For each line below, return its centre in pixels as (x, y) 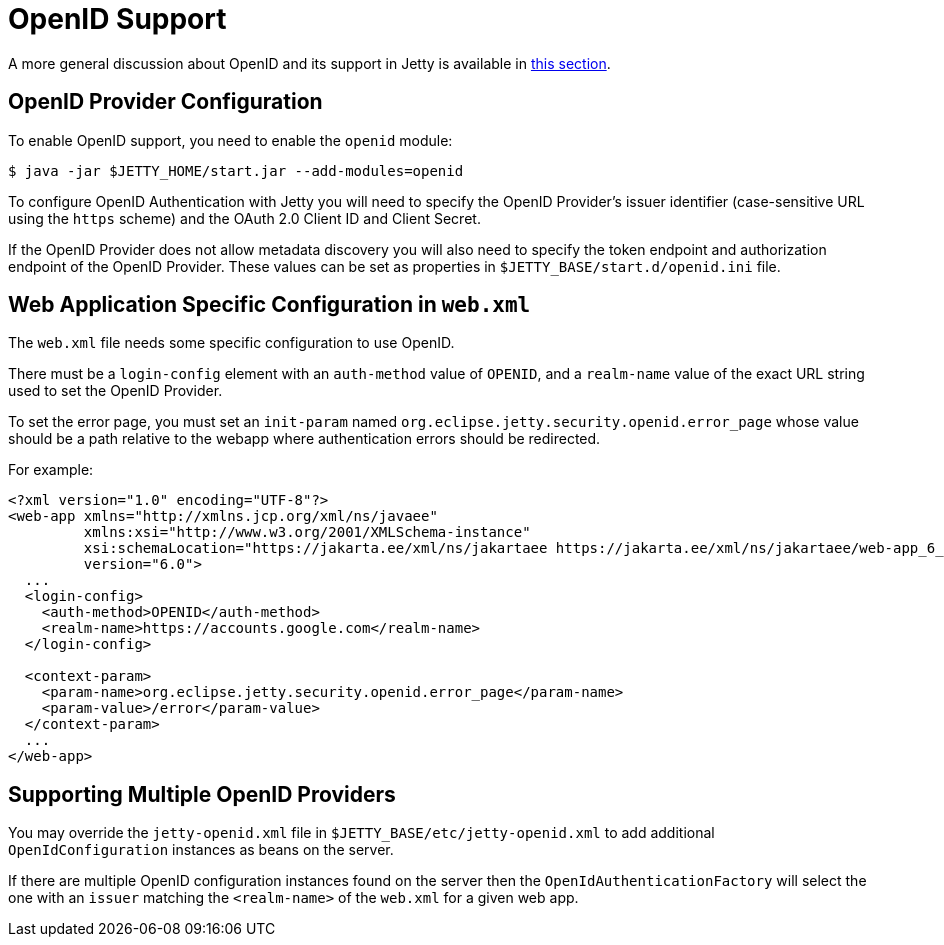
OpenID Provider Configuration (165, 102)
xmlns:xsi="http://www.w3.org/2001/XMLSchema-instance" (307, 532)
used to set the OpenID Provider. (115, 391)
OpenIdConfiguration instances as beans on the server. (201, 850)
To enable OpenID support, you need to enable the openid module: (230, 140)
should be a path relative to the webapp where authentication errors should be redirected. (304, 439)
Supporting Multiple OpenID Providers (202, 794)
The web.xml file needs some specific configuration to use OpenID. (231, 343)
